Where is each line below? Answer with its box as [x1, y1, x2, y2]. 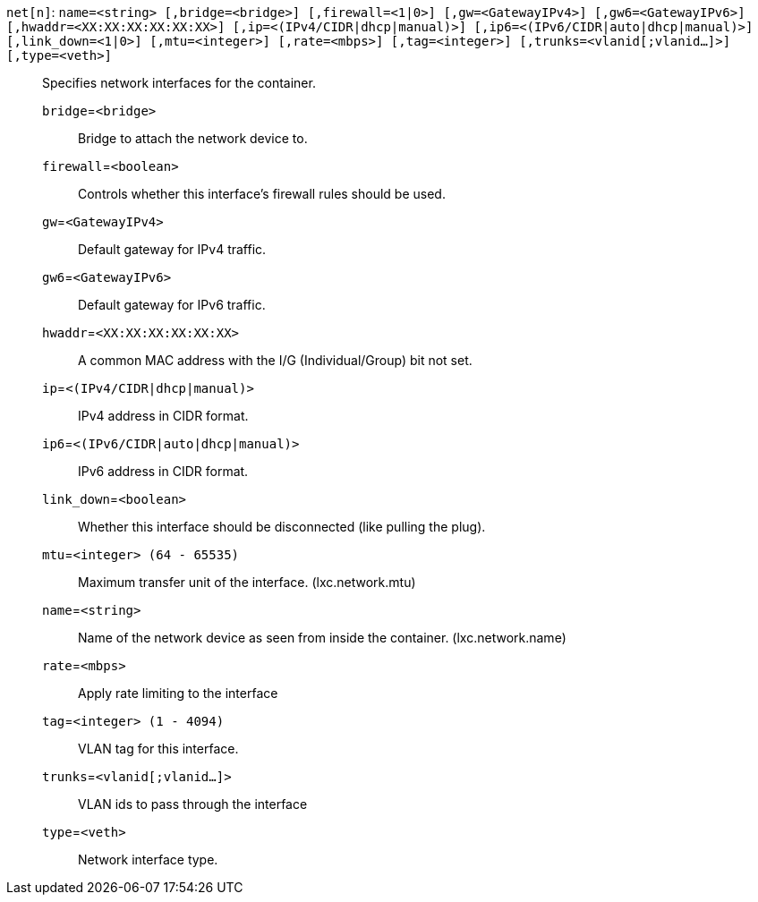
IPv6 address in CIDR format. [78, 464, 249, 479]
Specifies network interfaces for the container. [42, 75, 316, 90]
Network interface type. [78, 852, 218, 867]
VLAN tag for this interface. [78, 741, 239, 756]
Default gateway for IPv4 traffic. [78, 242, 267, 257]
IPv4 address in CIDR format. [78, 408, 249, 423]
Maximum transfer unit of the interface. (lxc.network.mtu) [78, 574, 416, 590]
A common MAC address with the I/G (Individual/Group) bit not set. [78, 353, 473, 368]
